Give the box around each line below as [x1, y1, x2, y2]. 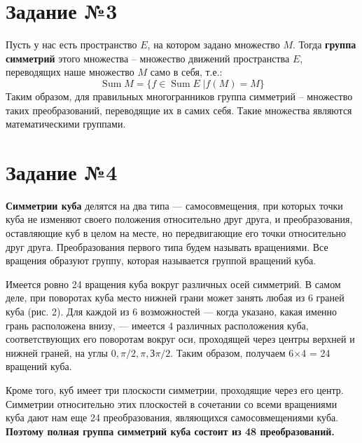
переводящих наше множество [6, 64, 134, 79]
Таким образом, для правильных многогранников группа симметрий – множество [6, 88, 353, 103]
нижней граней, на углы [6, 345, 109, 360]
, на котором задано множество [147, 37, 280, 52]
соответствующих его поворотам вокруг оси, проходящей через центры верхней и [6, 332, 355, 346]
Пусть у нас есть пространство [6, 37, 137, 52]
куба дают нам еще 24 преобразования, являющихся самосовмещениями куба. [6, 410, 339, 425]
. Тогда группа [293, 37, 356, 52]
